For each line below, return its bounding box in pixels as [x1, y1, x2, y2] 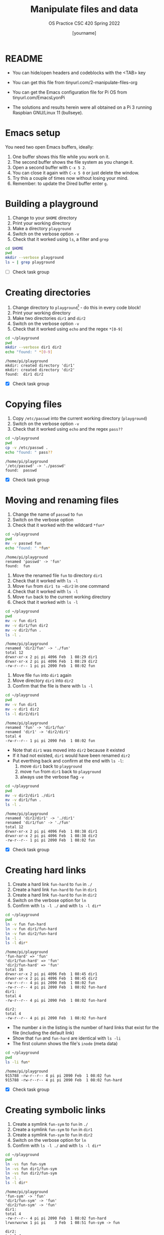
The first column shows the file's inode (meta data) [12, 1041, 118, 1047]
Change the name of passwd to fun [12, 511, 83, 517]
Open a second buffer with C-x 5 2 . [12, 164, 86, 170]
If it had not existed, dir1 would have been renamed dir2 [12, 752, 130, 759]
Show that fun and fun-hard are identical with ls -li [12, 1035, 121, 1041]
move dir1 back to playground [20, 763, 82, 769]
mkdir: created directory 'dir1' [5, 363, 75, 368]
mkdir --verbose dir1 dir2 [5, 345, 62, 350]
